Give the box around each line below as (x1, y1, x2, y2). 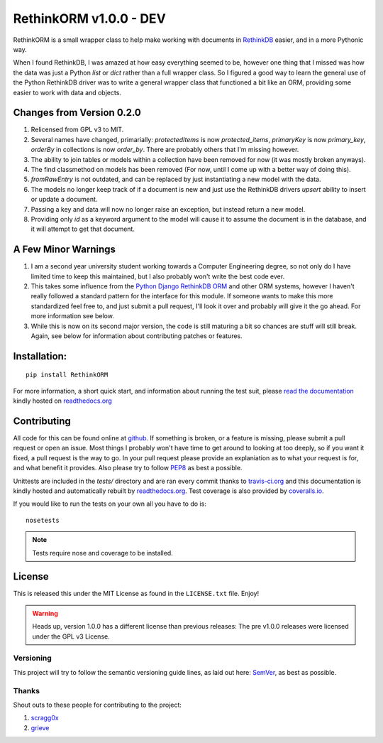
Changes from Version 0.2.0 (13, 107, 141, 119)
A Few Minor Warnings (13, 244, 116, 256)
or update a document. (30, 195, 98, 204)
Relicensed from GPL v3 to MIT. (30, 125, 124, 134)
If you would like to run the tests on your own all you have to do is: (13, 499, 207, 508)
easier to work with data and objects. (13, 88, 122, 97)
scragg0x (30, 714, 60, 722)
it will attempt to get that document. (30, 224, 135, 234)
